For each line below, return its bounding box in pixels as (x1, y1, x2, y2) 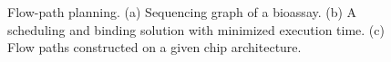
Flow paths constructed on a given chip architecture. (7, 38, 302, 57)
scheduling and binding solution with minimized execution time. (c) (7, 20, 385, 39)
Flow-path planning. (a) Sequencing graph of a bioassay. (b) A (7, 3, 357, 21)
